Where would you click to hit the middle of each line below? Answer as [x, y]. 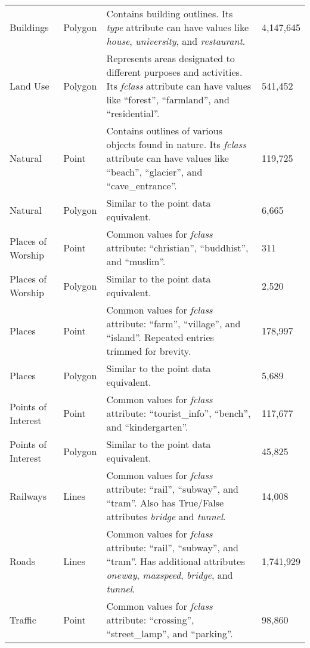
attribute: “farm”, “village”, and [173, 323]
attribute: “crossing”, [150, 620]
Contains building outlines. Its [170, 13]
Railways [28, 496]
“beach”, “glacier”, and [154, 172]
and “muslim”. [136, 261]
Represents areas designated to [170, 58]
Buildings [29, 27]
